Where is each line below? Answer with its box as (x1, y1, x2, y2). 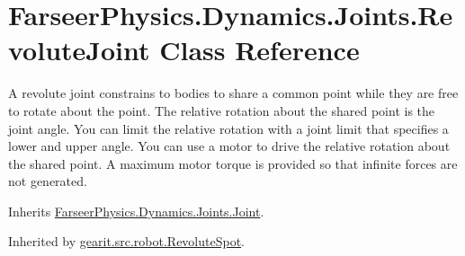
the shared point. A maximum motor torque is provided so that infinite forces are (8, 154, 458, 172)
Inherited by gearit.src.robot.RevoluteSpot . (8, 232, 245, 251)
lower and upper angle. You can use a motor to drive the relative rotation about (8, 137, 451, 155)
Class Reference (159, 31, 360, 68)
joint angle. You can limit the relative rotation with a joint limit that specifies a (8, 119, 449, 137)
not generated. (8, 172, 87, 190)
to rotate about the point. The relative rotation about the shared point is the (8, 101, 435, 119)
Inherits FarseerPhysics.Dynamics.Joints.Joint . (8, 201, 264, 220)
